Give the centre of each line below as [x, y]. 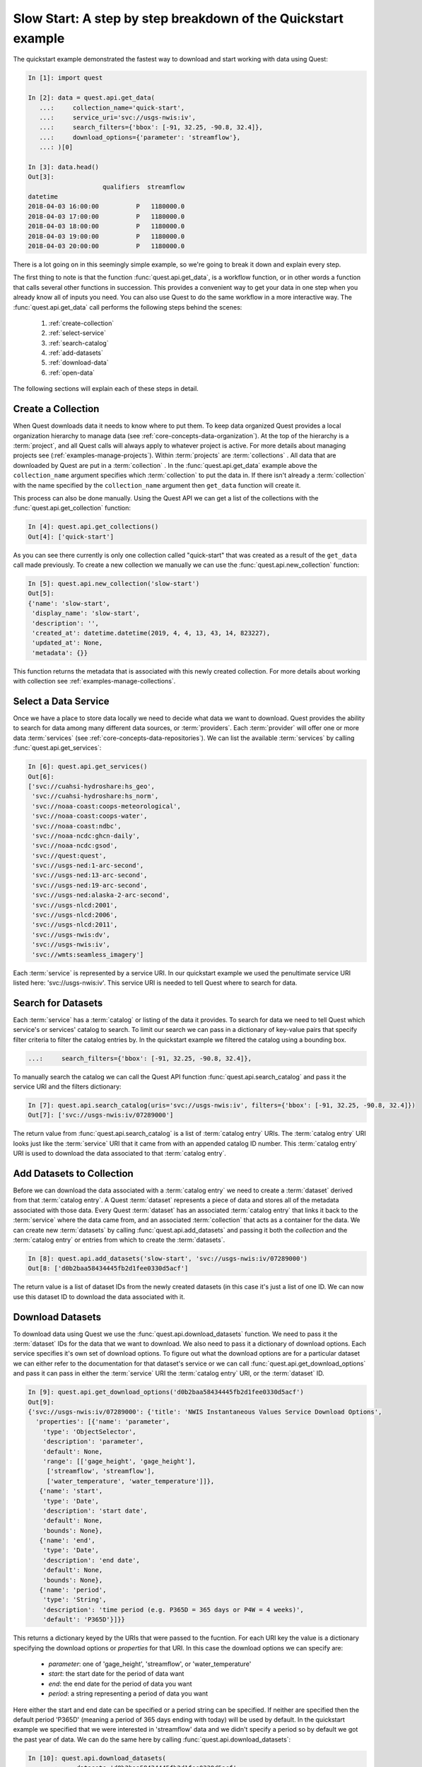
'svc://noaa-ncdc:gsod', [75, 846]
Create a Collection [56, 409]
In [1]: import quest [65, 78]
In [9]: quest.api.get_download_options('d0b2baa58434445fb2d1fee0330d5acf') [166, 1392]
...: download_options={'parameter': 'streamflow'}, [140, 137]
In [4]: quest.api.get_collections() [93, 527]
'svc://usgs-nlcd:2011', [75, 925]
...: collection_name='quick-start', [112, 107]
